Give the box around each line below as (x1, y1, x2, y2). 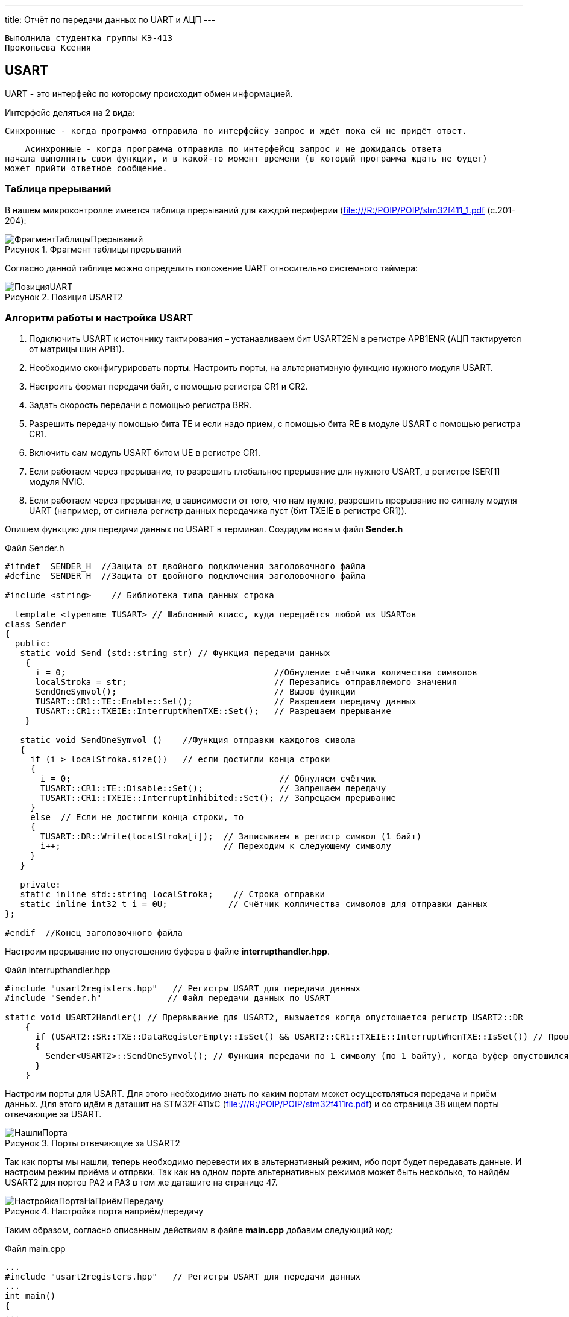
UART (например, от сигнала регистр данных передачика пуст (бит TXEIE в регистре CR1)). (29, 505, 407, 516)
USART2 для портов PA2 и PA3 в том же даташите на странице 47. (5, 1177, 278, 1188)
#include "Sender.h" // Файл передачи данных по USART (5, 993, 330, 1003)
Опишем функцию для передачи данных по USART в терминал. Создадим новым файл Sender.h (5, 524, 403, 535)
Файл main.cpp (5, 1243, 66, 1254)
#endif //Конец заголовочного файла (5, 928, 183, 938)
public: (14, 639, 51, 649)
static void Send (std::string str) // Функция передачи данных (20, 648, 330, 658)
